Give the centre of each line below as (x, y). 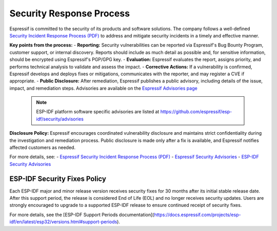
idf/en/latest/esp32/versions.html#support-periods (63, 222)
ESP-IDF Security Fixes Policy (58, 178)
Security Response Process (70, 13)
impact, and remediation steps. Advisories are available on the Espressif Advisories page (103, 88)
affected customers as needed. (43, 148)
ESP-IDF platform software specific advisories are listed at (98, 112)
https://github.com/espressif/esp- (196, 112)
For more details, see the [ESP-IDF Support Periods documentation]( (82, 215)
